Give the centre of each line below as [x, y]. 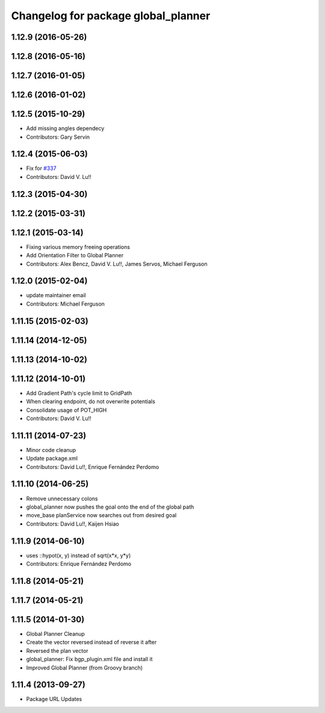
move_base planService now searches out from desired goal [101, 515]
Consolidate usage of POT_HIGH [67, 410]
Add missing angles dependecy [65, 128]
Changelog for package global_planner [111, 16]
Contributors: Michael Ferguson [66, 304]
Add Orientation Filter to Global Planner [75, 256]
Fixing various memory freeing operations [78, 247]
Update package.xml [52, 459]
